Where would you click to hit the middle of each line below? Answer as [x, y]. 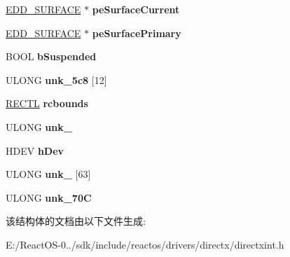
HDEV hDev [35, 150]
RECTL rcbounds [47, 103]
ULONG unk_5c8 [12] [56, 79]
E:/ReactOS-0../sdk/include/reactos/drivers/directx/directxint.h [145, 244]
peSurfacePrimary [137, 33]
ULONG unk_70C [49, 197]
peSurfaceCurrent [136, 9]
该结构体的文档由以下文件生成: [76, 221]
